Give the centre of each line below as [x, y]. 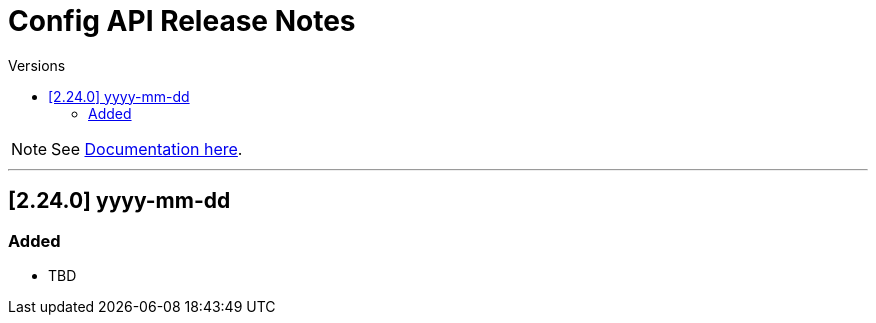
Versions [37, 65]
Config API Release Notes [182, 21]
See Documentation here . [147, 148]
